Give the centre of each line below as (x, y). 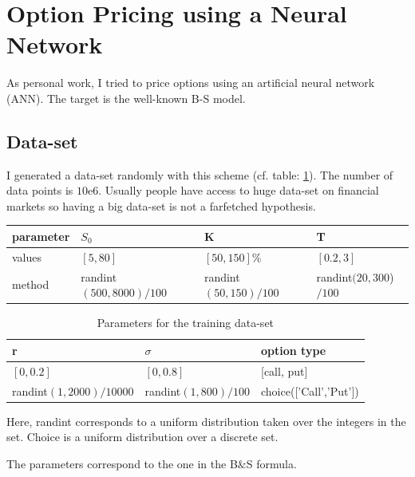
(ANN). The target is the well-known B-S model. (126, 98)
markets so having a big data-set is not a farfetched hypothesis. (161, 205)
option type (294, 350)
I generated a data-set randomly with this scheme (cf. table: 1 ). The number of (200, 174)
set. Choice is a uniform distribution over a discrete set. (142, 437)
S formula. (271, 463)
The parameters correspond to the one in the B (122, 463)
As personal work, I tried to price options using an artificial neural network (191, 83)
